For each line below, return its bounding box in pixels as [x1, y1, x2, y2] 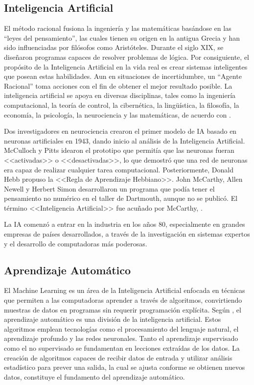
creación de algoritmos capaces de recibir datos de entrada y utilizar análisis [4, 352, 232, 362]
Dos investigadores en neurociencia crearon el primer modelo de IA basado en [4, 126, 237, 136]
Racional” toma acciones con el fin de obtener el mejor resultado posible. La [4, 80, 232, 91]
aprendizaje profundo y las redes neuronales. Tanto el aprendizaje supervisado [4, 333, 238, 343]
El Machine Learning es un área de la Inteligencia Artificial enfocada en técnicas [4, 285, 245, 295]
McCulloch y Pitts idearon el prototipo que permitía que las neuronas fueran [4, 145, 234, 155]
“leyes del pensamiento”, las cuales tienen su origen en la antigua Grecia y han [4, 32, 240, 43]
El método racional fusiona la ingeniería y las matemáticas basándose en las [4, 23, 231, 33]
